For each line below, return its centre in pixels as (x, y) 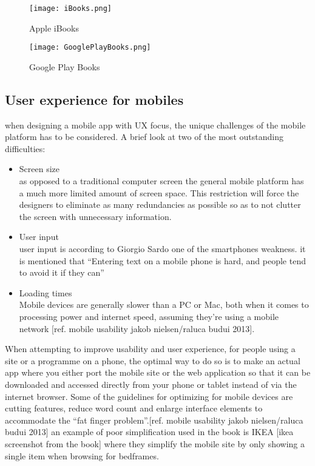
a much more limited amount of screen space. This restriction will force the (159, 192)
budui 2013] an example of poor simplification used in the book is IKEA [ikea (149, 432)
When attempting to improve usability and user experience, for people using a (150, 349)
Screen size (39, 169)
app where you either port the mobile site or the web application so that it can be (158, 372)
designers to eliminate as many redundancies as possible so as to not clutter (160, 205)
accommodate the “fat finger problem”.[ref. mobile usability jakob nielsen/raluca (154, 420)
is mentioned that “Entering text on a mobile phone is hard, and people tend (162, 260)
